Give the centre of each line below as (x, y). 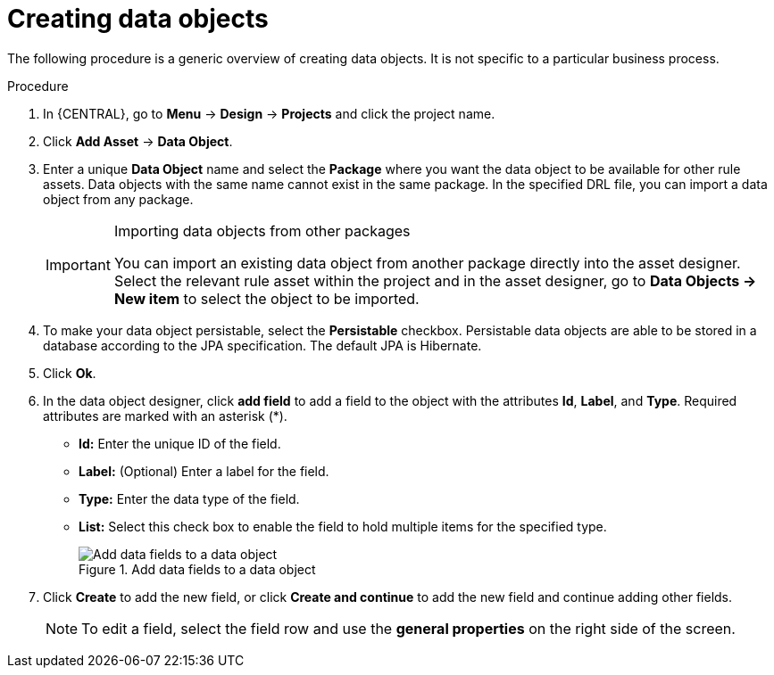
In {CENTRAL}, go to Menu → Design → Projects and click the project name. (269, 113)
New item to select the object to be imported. (266, 298)
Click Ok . (70, 373)
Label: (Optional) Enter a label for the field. (204, 471)
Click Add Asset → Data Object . (138, 141)
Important (78, 264)
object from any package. (118, 199)
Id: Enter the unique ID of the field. (180, 443)
